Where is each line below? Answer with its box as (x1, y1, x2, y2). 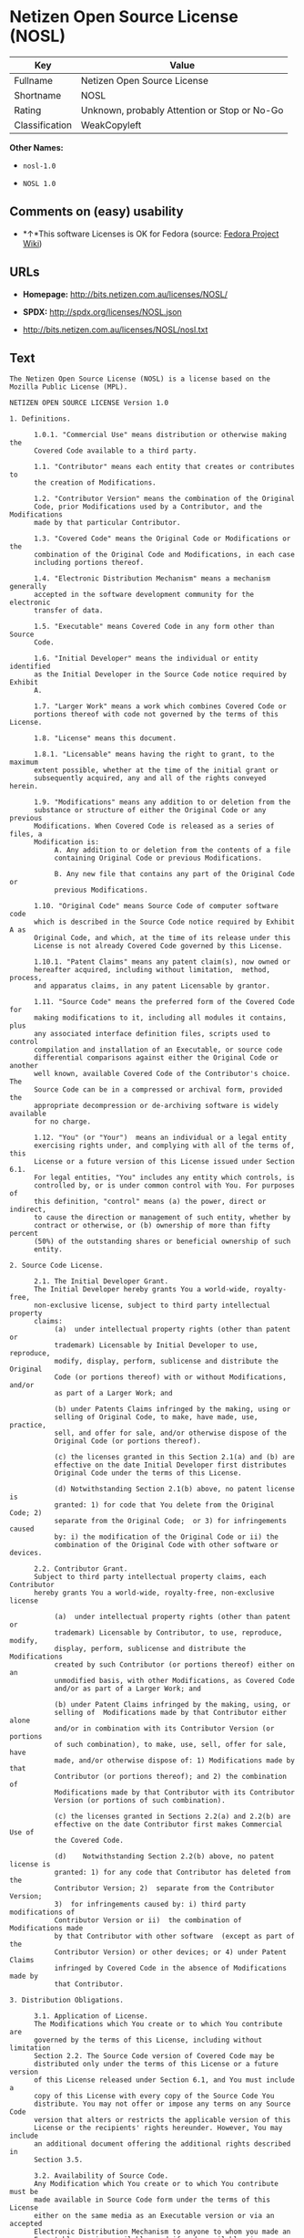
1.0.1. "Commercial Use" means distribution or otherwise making (33, 431, 287, 440)
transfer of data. (33, 606, 104, 615)
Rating (14, 103, 42, 116)
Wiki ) (22, 237, 43, 248)
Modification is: (33, 838, 100, 847)
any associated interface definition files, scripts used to (33, 1030, 271, 1039)
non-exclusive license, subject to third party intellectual (33, 1301, 271, 1311)
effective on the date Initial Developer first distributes (54, 1460, 287, 1470)
